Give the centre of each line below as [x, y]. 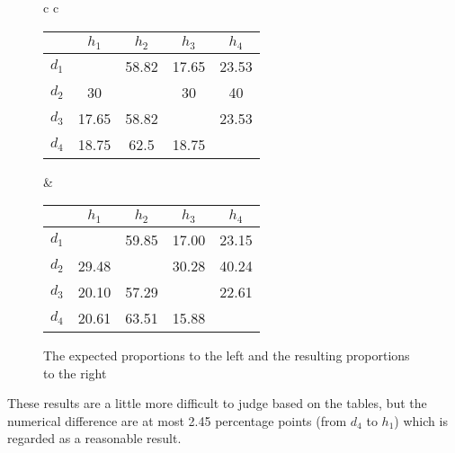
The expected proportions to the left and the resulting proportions [227, 355]
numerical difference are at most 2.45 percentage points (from [177, 420]
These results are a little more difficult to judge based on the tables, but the [217, 403]
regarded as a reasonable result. [94, 438]
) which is [421, 420]
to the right [75, 373]
